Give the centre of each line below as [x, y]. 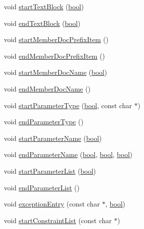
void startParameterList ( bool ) [50, 171]
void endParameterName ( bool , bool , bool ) [68, 154]
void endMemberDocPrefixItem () [54, 56]
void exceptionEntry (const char [52, 204]
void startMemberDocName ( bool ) [56, 72]
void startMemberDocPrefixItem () [56, 39]
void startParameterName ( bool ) [53, 138]
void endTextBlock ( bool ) [42, 23]
